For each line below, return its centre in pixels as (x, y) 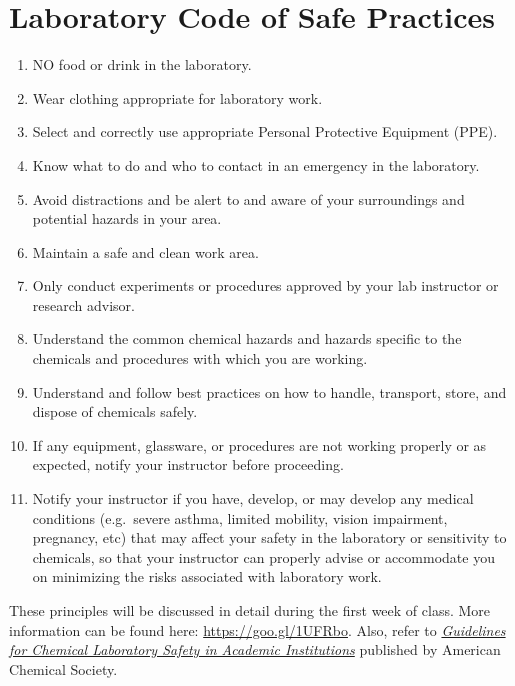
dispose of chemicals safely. (115, 411)
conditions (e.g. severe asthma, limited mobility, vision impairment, (240, 517)
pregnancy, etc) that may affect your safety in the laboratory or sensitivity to (269, 537)
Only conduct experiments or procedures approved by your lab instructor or (265, 285)
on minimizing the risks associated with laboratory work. (207, 576)
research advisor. (83, 304)
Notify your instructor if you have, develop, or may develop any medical (253, 498)
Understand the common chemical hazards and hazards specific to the (247, 338)
